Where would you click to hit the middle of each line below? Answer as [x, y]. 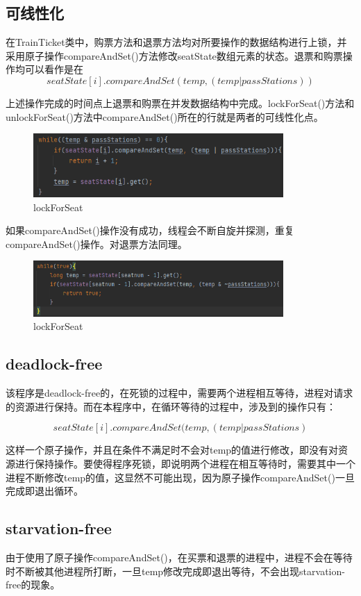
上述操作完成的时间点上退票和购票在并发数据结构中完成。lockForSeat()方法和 [180, 102]
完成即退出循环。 [44, 491]
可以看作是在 [54, 69]
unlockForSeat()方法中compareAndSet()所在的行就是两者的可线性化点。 [165, 116]
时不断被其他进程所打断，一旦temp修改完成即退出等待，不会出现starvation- [175, 571]
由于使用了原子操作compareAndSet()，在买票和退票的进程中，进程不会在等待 [179, 557]
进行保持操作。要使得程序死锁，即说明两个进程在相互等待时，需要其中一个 [185, 463]
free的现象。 [33, 585]
